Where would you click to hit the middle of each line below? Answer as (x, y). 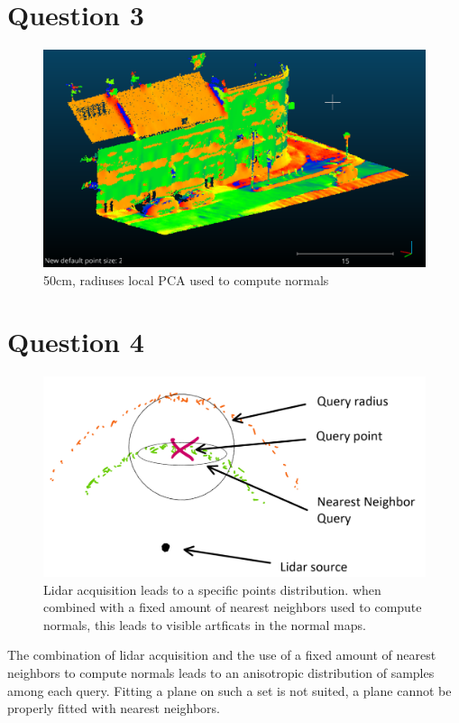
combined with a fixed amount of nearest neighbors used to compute (233, 607)
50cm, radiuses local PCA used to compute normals (186, 279)
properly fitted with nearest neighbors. (114, 708)
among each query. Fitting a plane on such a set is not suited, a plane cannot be (229, 690)
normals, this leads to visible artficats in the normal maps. (205, 624)
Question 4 (76, 342)
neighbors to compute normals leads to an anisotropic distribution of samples (221, 672)
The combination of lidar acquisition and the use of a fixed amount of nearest (222, 655)
